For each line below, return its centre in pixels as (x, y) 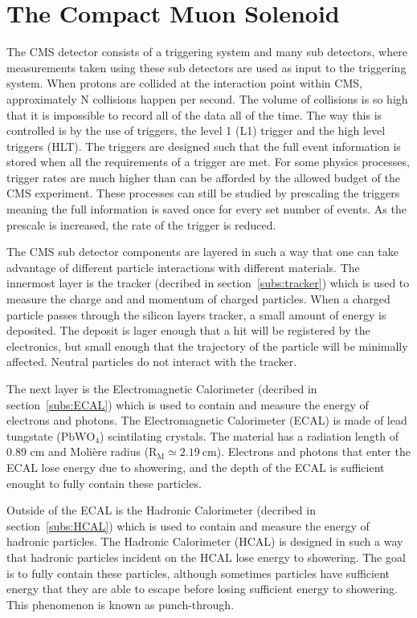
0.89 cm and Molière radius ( (78, 451)
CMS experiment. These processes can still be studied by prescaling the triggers (203, 193)
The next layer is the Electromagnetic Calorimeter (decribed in (162, 388)
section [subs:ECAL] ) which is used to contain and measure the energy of (188, 404)
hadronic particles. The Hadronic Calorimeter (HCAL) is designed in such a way (205, 541)
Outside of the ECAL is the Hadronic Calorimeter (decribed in (161, 510)
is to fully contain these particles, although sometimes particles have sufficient (198, 573)
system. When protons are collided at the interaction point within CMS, (184, 83)
